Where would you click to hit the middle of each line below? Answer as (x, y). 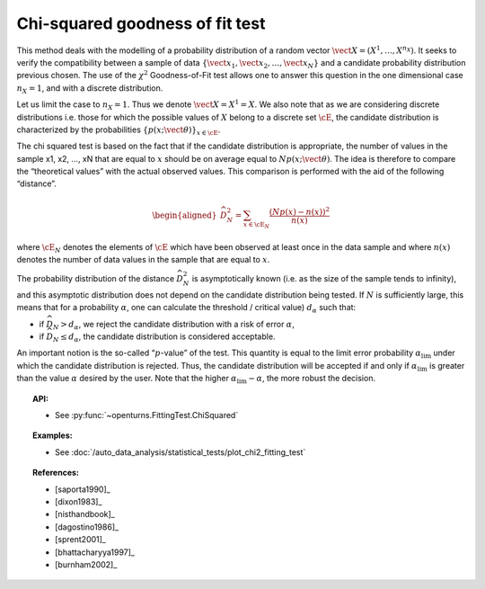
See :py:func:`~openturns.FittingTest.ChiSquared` (147, 415)
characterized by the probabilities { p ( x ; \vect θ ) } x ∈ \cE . (119, 130)
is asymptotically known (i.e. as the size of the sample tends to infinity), (324, 279)
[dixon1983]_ (79, 502)
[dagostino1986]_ (87, 527)
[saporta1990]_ (83, 489)
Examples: (53, 435)
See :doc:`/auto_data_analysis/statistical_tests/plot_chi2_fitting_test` (181, 452)
